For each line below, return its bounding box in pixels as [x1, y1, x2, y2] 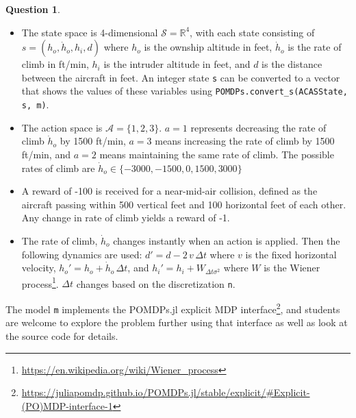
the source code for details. [5, 328, 118, 343]
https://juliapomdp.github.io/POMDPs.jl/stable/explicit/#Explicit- [21, 385, 310, 399]
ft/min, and [21, 147, 71, 161]
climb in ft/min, [21, 57, 89, 71]
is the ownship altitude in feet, [144, 40, 272, 54]
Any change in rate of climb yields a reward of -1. [21, 210, 230, 225]
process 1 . [21, 274, 59, 291]
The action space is [21, 120, 103, 134]
